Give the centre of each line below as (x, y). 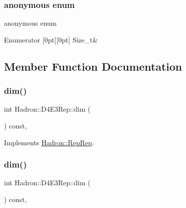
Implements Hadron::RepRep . (49, 142)
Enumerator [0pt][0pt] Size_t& (51, 39)
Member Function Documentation (93, 66)
